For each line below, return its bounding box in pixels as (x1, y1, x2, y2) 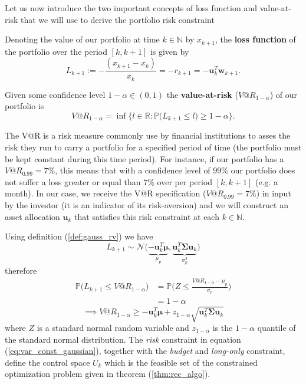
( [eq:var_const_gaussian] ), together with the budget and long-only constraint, (5, 344, 285, 357)
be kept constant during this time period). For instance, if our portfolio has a (5, 152, 284, 165)
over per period (157, 175, 213, 188)
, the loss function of (215, 33, 296, 45)
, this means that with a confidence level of (55, 164, 210, 176)
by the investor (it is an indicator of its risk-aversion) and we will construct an (5, 198, 288, 211)
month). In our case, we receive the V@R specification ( (5, 187, 206, 199)
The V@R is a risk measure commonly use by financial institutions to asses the (5, 129, 291, 142)
